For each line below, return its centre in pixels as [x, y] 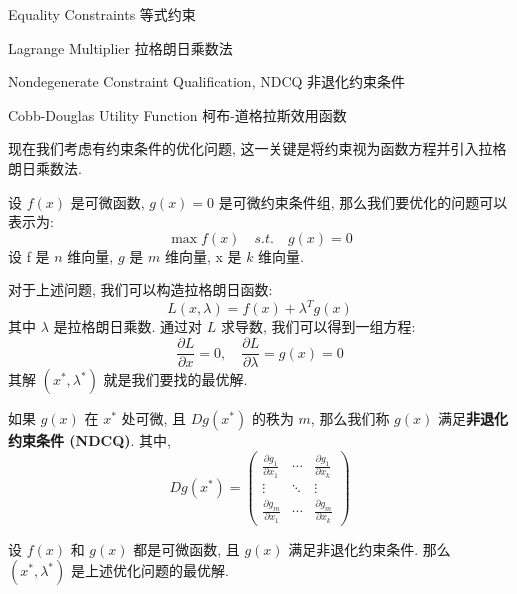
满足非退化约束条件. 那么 [369, 548]
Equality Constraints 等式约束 [102, 14]
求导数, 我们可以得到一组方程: [318, 326]
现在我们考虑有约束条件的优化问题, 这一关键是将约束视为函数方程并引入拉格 [257, 148]
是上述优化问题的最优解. [149, 570]
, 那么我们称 [350, 418]
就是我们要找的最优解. [175, 379]
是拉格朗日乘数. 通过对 [128, 326]
